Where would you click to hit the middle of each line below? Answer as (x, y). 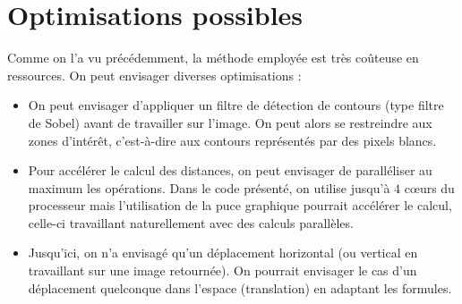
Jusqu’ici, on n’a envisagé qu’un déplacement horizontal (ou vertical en (223, 253)
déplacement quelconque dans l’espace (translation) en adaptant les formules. (240, 287)
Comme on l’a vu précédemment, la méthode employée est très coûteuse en (213, 58)
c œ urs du (429, 187)
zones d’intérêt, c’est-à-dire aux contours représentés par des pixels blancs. (232, 140)
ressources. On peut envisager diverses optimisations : (154, 75)
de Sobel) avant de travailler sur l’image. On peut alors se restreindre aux (230, 122)
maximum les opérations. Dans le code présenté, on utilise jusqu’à (209, 187)
